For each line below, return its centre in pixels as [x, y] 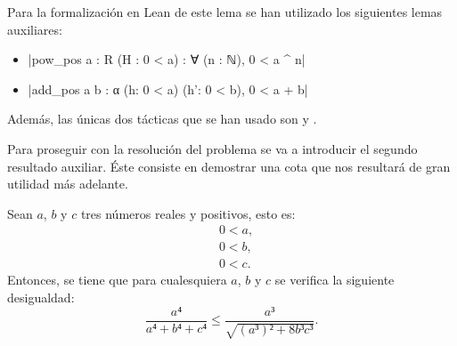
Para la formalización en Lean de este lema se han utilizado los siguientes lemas [225, 12]
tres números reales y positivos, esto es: [188, 213]
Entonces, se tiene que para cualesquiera [117, 280]
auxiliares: [35, 29]
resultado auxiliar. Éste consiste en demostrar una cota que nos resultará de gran [229, 166]
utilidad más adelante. [68, 184]
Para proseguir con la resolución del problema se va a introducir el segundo [212, 148]
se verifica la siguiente [335, 280]
